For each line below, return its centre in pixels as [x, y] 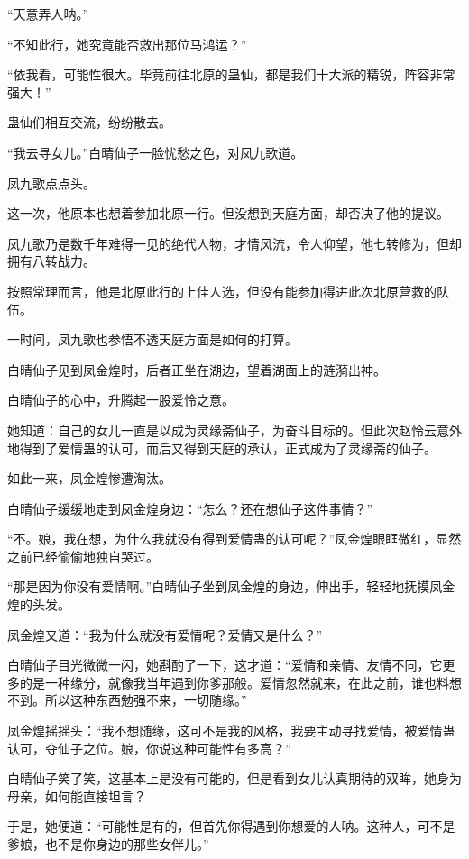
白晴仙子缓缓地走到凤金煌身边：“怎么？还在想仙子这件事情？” [190, 508]
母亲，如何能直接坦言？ [77, 795]
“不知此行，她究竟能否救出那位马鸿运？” [127, 44]
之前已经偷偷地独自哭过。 [83, 556]
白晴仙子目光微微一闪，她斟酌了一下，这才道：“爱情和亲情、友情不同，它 [225, 665]
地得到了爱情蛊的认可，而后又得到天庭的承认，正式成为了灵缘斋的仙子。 [222, 448]
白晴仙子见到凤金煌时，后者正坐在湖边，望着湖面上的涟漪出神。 [197, 369]
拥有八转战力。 [51, 261]
